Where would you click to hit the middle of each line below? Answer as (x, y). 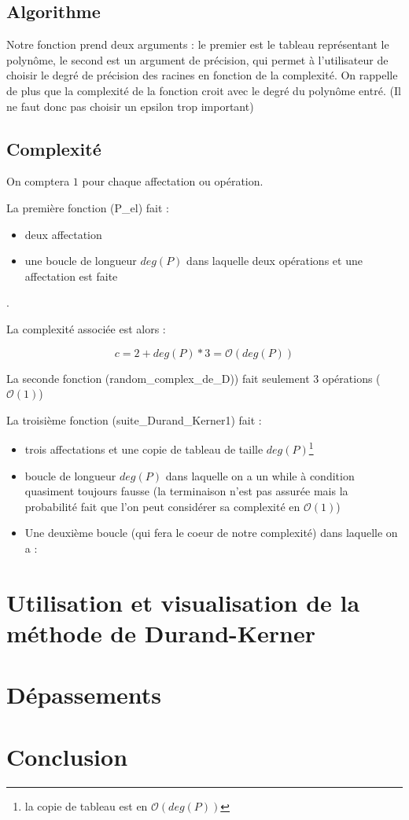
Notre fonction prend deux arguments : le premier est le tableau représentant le (198, 44)
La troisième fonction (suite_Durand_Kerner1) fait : (134, 419)
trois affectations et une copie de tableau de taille (144, 449)
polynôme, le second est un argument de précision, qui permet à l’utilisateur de (197, 59)
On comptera (38, 181)
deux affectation (63, 234)
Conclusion (67, 756)
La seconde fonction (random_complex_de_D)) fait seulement (158, 378)
